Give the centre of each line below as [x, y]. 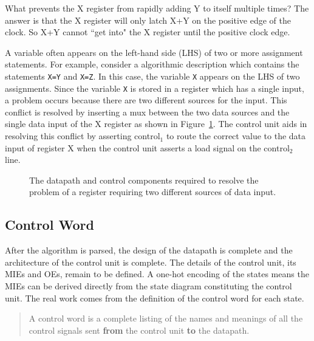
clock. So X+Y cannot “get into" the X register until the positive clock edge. [148, 32]
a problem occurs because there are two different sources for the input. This [146, 100]
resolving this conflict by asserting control [83, 136]
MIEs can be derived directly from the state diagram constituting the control [148, 286]
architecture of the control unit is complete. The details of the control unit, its [151, 262]
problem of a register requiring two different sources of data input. [153, 192]
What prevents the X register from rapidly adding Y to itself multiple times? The [157, 8]
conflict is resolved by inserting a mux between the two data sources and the [147, 112]
